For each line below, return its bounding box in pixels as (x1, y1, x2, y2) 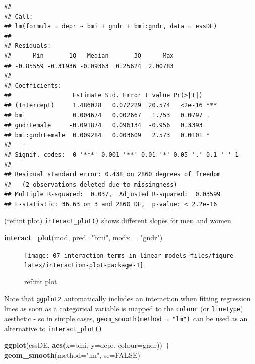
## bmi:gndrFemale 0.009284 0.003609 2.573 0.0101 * (4, 131, 210, 139)
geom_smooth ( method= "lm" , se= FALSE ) (4, 349, 141, 360)
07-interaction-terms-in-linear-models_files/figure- (53, 252, 237, 259)
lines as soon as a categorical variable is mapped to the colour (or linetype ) (4, 303, 243, 314)
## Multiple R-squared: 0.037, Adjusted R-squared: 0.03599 (4, 191, 221, 198)
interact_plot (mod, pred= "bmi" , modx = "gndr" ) (4, 232, 163, 243)
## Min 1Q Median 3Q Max (4, 52, 174, 59)
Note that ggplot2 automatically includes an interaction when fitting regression (4, 293, 251, 304)
